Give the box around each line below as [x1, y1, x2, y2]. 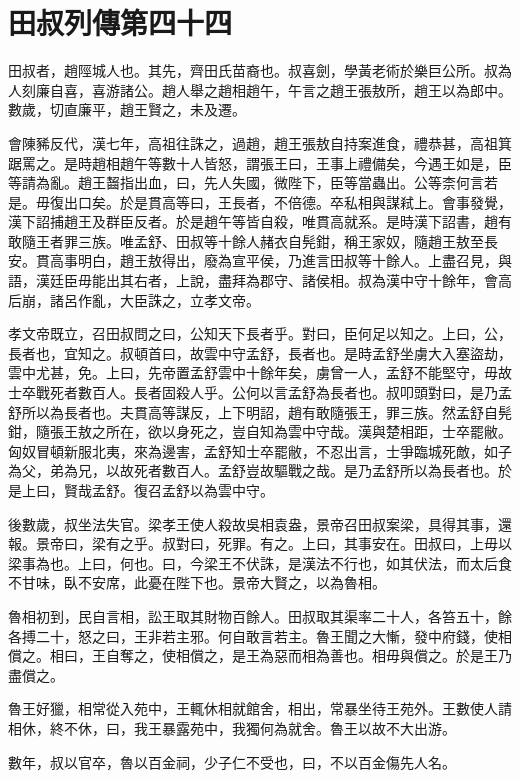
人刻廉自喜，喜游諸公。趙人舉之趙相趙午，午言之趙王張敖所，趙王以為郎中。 [8, 79, 512, 100]
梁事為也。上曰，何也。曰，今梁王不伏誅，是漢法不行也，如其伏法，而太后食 [8, 552, 512, 573]
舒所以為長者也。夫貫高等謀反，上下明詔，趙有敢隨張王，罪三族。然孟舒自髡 [8, 401, 512, 422]
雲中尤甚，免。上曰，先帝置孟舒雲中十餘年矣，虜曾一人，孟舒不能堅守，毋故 [8, 362, 512, 383]
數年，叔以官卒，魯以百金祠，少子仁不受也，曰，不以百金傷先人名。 [8, 751, 456, 772]
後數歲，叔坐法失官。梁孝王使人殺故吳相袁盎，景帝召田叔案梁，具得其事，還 [8, 513, 512, 534]
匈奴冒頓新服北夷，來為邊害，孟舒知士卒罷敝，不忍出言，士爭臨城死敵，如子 [8, 440, 512, 461]
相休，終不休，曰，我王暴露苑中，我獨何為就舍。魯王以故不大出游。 [8, 717, 456, 738]
